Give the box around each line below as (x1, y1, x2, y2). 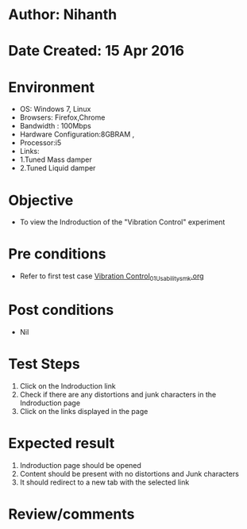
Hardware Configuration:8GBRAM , (19, 129, 135, 140)
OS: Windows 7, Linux (19, 105, 91, 114)
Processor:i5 (19, 138, 62, 148)
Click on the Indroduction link (19, 381, 117, 390)
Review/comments (8, 505, 135, 523)
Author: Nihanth (8, 6, 118, 24)
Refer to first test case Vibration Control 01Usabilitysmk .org (19, 271, 204, 282)
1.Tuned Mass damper (19, 155, 93, 164)
